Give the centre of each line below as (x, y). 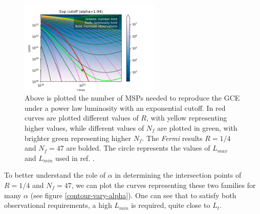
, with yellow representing (187, 118)
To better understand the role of (55, 175)
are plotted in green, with (197, 127)
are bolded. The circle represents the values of (138, 148)
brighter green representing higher (78, 138)
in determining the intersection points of (178, 175)
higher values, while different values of (84, 127)
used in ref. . (75, 158)
